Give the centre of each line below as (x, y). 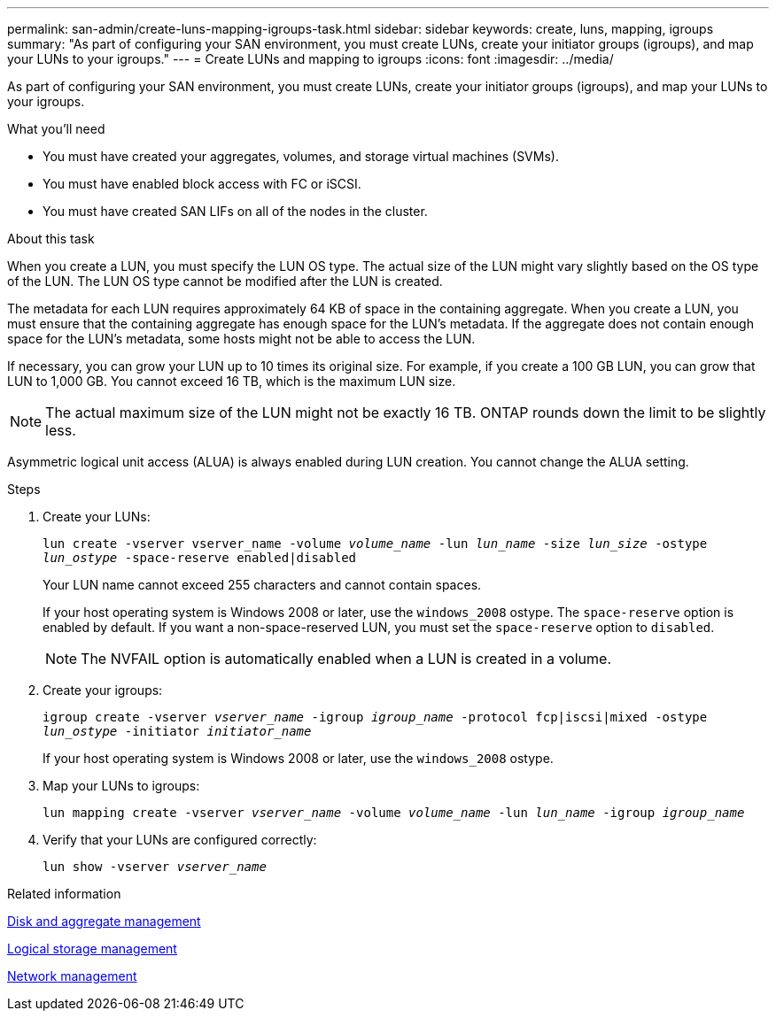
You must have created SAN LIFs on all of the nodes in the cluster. (235, 211)
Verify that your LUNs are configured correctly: (180, 840)
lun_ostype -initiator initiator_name (177, 731)
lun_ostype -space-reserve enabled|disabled (200, 558)
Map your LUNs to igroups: (121, 786)
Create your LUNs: (97, 517)
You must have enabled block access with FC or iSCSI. (202, 184)
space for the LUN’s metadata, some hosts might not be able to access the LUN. (241, 339)
